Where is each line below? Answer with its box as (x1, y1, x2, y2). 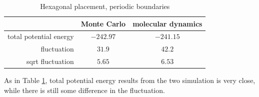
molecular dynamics (132, 18, 202, 28)
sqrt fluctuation (26, 56, 74, 66)
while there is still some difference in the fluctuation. (4, 84, 165, 95)
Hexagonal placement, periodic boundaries (40, 1, 170, 11)
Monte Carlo (80, 18, 126, 28)
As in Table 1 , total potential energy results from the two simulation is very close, (4, 75, 255, 85)
